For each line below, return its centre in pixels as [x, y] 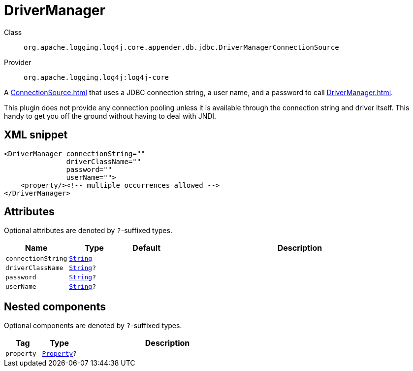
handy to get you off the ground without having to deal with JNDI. [110, 116]
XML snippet [36, 135]
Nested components [55, 306]
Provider [18, 62]
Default [147, 248]
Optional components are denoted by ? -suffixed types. [93, 326]
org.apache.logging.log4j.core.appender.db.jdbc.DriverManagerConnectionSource [181, 47]
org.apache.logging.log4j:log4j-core [96, 77]
